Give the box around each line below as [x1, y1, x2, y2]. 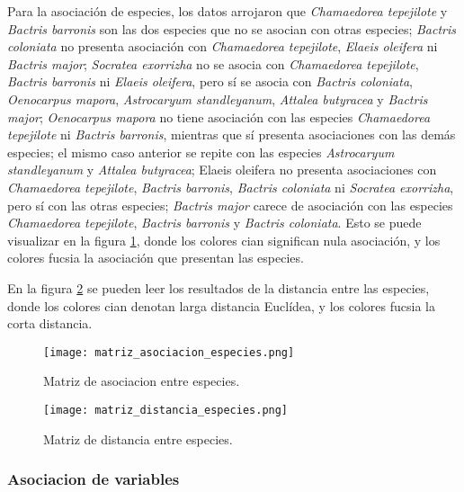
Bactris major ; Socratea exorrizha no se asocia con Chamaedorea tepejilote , [7, 54, 419, 73]
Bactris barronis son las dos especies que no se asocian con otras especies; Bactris [7, 19, 457, 38]
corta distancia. [7, 314, 93, 333]
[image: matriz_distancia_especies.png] [43, 403, 289, 416]
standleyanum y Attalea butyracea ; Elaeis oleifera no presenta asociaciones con [7, 160, 437, 179]
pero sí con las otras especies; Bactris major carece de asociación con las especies [7, 195, 453, 214]
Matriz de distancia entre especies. [43, 429, 233, 448]
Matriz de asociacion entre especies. [43, 371, 240, 390]
